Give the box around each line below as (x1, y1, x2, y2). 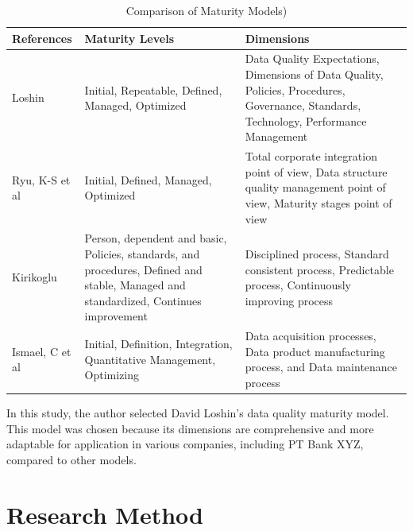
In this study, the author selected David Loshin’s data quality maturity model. (6, 405, 389, 421)
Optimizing (84, 366, 140, 383)
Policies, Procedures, (245, 81, 345, 98)
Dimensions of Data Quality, (245, 66, 384, 83)
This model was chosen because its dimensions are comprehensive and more (6, 420, 374, 436)
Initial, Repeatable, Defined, (84, 81, 222, 98)
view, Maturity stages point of (245, 195, 392, 211)
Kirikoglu (12, 269, 57, 285)
